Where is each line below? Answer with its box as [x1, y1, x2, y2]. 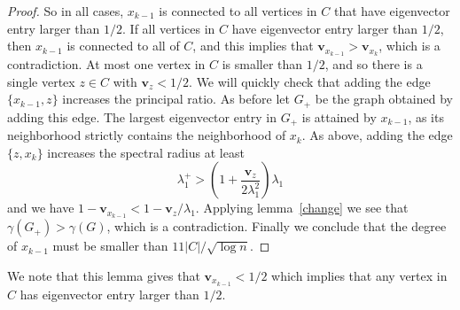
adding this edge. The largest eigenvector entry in [7, 107, 277, 126]
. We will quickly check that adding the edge [189, 72, 431, 90]
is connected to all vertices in [159, 2, 317, 19]
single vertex [7, 72, 75, 90]
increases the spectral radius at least [47, 143, 245, 161]
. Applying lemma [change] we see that [195, 198, 409, 217]
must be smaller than [52, 236, 168, 255]
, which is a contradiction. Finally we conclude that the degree [106, 217, 447, 236]
